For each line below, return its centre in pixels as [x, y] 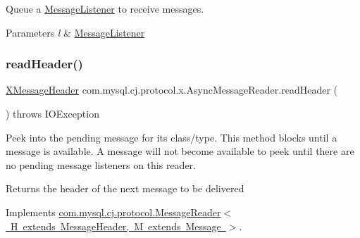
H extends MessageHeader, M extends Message [116, 226]
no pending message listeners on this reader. [101, 164]
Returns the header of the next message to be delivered [125, 188]
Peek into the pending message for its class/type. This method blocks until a [172, 137]
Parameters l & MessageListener [75, 32]
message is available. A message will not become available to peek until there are [180, 151]
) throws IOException [52, 113]
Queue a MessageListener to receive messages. [105, 8]
